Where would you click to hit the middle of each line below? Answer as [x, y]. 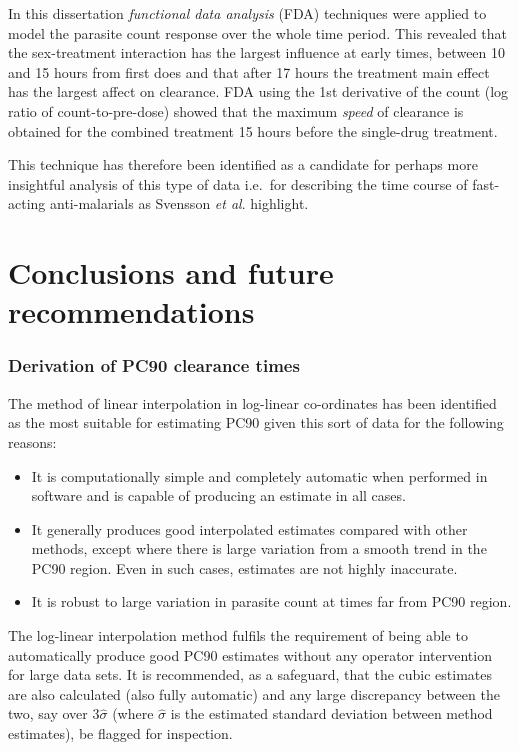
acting [27, 203]
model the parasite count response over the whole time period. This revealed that [258, 32]
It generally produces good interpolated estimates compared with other [249, 528]
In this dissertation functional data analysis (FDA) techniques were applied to [247, 13]
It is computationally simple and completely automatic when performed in [259, 475]
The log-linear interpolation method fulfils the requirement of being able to [238, 635]
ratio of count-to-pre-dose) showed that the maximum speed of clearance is [236, 110]
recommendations [131, 311]
